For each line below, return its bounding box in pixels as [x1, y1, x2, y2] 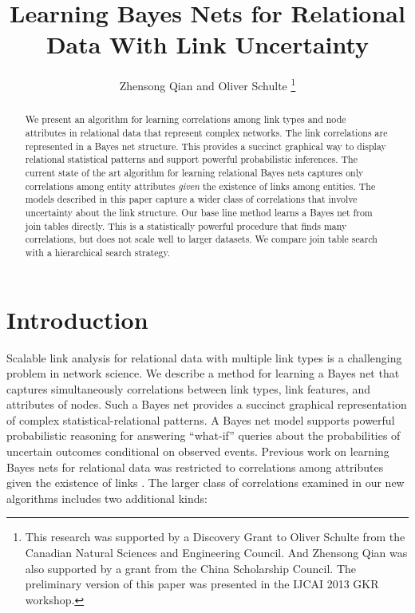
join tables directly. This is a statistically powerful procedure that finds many [25, 219, 347, 232]
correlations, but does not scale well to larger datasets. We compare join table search [25, 232, 377, 246]
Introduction [6, 303, 148, 335]
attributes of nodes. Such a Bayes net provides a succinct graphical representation [6, 396, 407, 413]
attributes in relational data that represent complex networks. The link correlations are [25, 126, 388, 140]
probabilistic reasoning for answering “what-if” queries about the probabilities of [6, 427, 401, 444]
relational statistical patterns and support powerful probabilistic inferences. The [25, 152, 358, 166]
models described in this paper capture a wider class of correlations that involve [25, 192, 358, 206]
